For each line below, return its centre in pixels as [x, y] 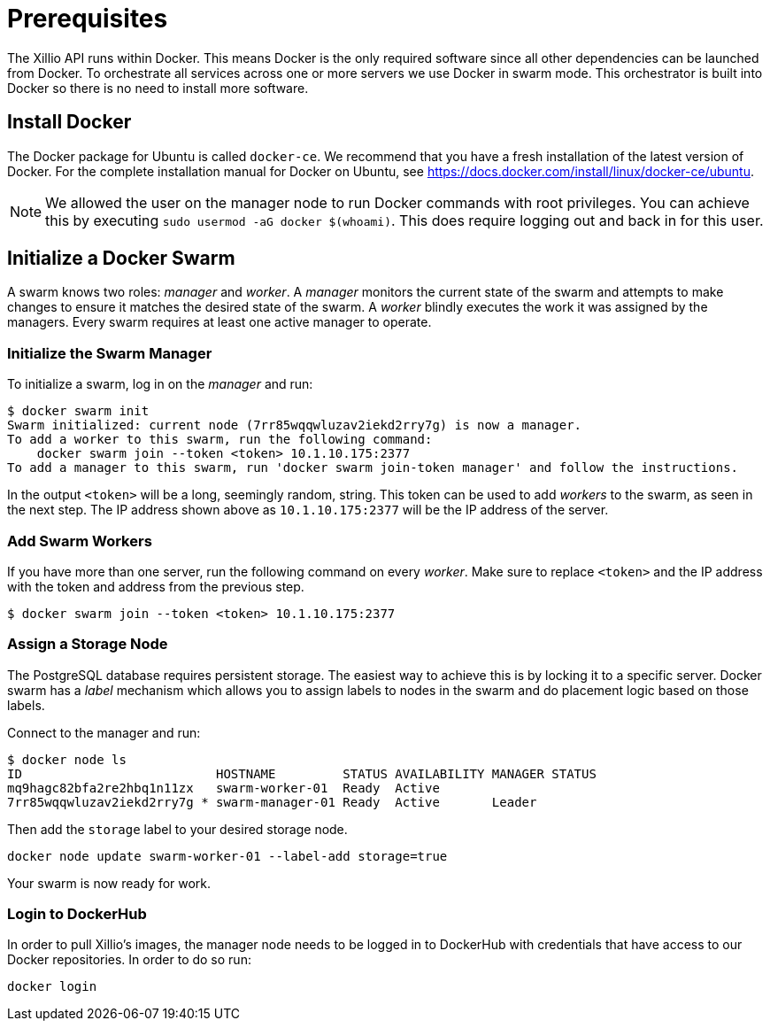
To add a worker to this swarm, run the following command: [220, 440]
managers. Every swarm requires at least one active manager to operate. [219, 322]
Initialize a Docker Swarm [121, 259]
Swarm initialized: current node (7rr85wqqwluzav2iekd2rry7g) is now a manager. [295, 425]
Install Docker [69, 122]
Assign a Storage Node [88, 644]
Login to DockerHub [77, 914]
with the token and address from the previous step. [156, 586]
